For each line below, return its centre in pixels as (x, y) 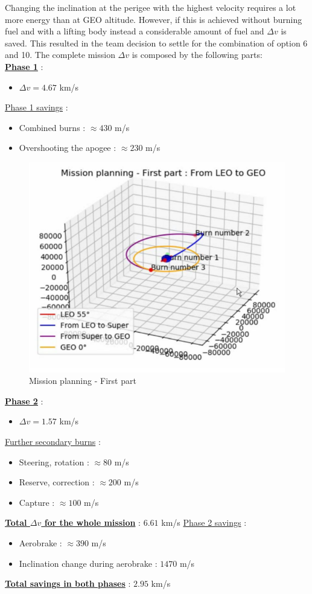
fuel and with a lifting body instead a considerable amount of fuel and (135, 31)
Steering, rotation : (54, 461)
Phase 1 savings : (37, 107)
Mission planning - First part (83, 381)
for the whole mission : (93, 522)
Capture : (37, 502)
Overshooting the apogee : (68, 148)
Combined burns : (52, 127)
